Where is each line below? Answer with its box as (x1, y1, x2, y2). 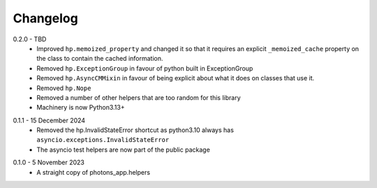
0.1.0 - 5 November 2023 (13, 158, 85, 167)
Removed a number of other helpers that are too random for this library (36, 93, 241, 101)
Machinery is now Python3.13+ (36, 103, 125, 112)
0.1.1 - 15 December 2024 (13, 116, 86, 124)
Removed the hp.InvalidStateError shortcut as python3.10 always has (36, 126, 234, 134)
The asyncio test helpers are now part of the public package (36, 145, 211, 154)
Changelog (13, 10, 78, 26)
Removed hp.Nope (36, 84, 91, 92)
